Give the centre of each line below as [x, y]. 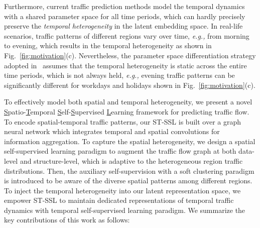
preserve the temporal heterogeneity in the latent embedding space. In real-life [123, 26]
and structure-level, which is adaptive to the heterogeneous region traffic [131, 160]
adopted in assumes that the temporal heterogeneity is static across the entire [125, 65]
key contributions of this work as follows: [67, 220]
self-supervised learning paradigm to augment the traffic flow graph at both [120, 151]
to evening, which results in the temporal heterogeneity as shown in [108, 45]
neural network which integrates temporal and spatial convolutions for [112, 131]
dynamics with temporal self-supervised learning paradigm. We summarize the [125, 210]
